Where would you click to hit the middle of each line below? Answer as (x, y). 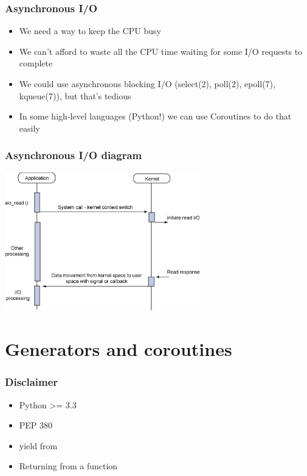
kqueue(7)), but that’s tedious (75, 95)
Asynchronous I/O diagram (74, 155)
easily (29, 128)
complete (36, 63)
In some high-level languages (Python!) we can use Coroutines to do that (155, 116)
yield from (38, 445)
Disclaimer (32, 382)
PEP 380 (36, 425)
